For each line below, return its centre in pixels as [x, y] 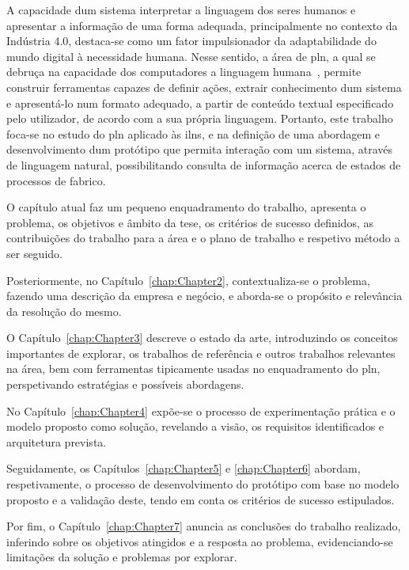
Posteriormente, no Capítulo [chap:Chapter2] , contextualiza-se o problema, [188, 280]
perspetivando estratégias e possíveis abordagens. [125, 384]
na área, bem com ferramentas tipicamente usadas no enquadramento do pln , [193, 369]
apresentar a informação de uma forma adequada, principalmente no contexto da [202, 25]
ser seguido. [34, 253]
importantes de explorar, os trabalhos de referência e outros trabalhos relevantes [201, 353]
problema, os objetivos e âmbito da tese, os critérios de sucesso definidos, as [190, 222]
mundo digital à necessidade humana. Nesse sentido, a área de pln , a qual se [191, 56]
